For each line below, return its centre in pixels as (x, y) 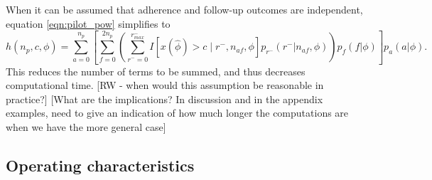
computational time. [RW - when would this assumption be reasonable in (165, 85)
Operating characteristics (100, 165)
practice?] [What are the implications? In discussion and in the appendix (164, 99)
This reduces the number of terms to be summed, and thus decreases (156, 71)
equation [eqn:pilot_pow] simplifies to (88, 23)
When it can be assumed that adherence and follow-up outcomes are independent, (184, 9)
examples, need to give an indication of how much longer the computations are (177, 113)
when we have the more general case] (86, 126)
